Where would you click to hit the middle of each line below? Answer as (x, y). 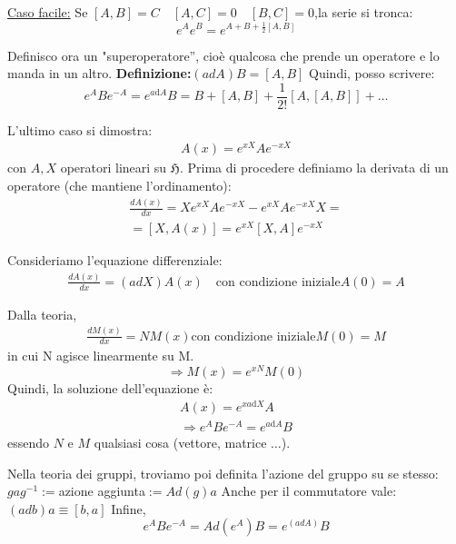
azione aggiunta (102, 491)
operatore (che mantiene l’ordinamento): (119, 186)
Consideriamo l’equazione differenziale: (115, 259)
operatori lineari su (114, 168)
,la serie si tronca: (363, 12)
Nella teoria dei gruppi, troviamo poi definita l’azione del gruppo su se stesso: (223, 473)
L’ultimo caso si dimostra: (80, 129)
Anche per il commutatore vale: (309, 491)
